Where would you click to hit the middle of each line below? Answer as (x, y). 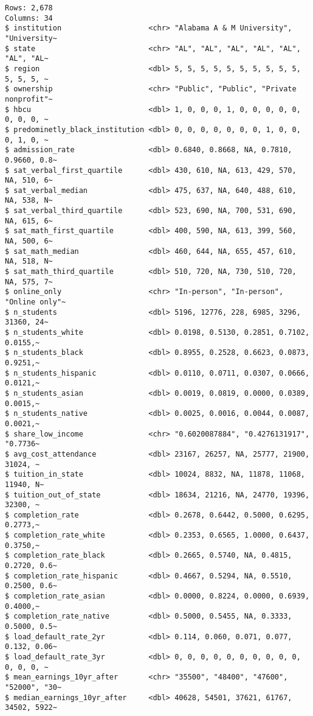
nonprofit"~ (29, 99)
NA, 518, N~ (29, 261)
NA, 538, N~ (29, 201)
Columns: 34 (29, 18)
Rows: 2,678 (29, 8)
